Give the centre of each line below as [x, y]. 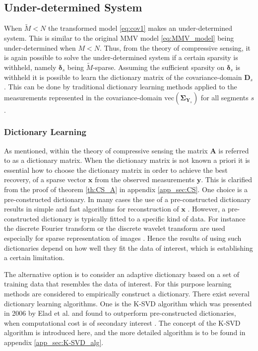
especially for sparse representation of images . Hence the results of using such [123, 238]
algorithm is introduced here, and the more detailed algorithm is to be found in [125, 332]
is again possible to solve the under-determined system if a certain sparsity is [121, 57]
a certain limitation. [34, 257]
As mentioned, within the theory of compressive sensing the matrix [106, 150]
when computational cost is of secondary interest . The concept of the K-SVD [122, 322]
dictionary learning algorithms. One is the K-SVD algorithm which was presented [128, 303]
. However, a [207, 209]
